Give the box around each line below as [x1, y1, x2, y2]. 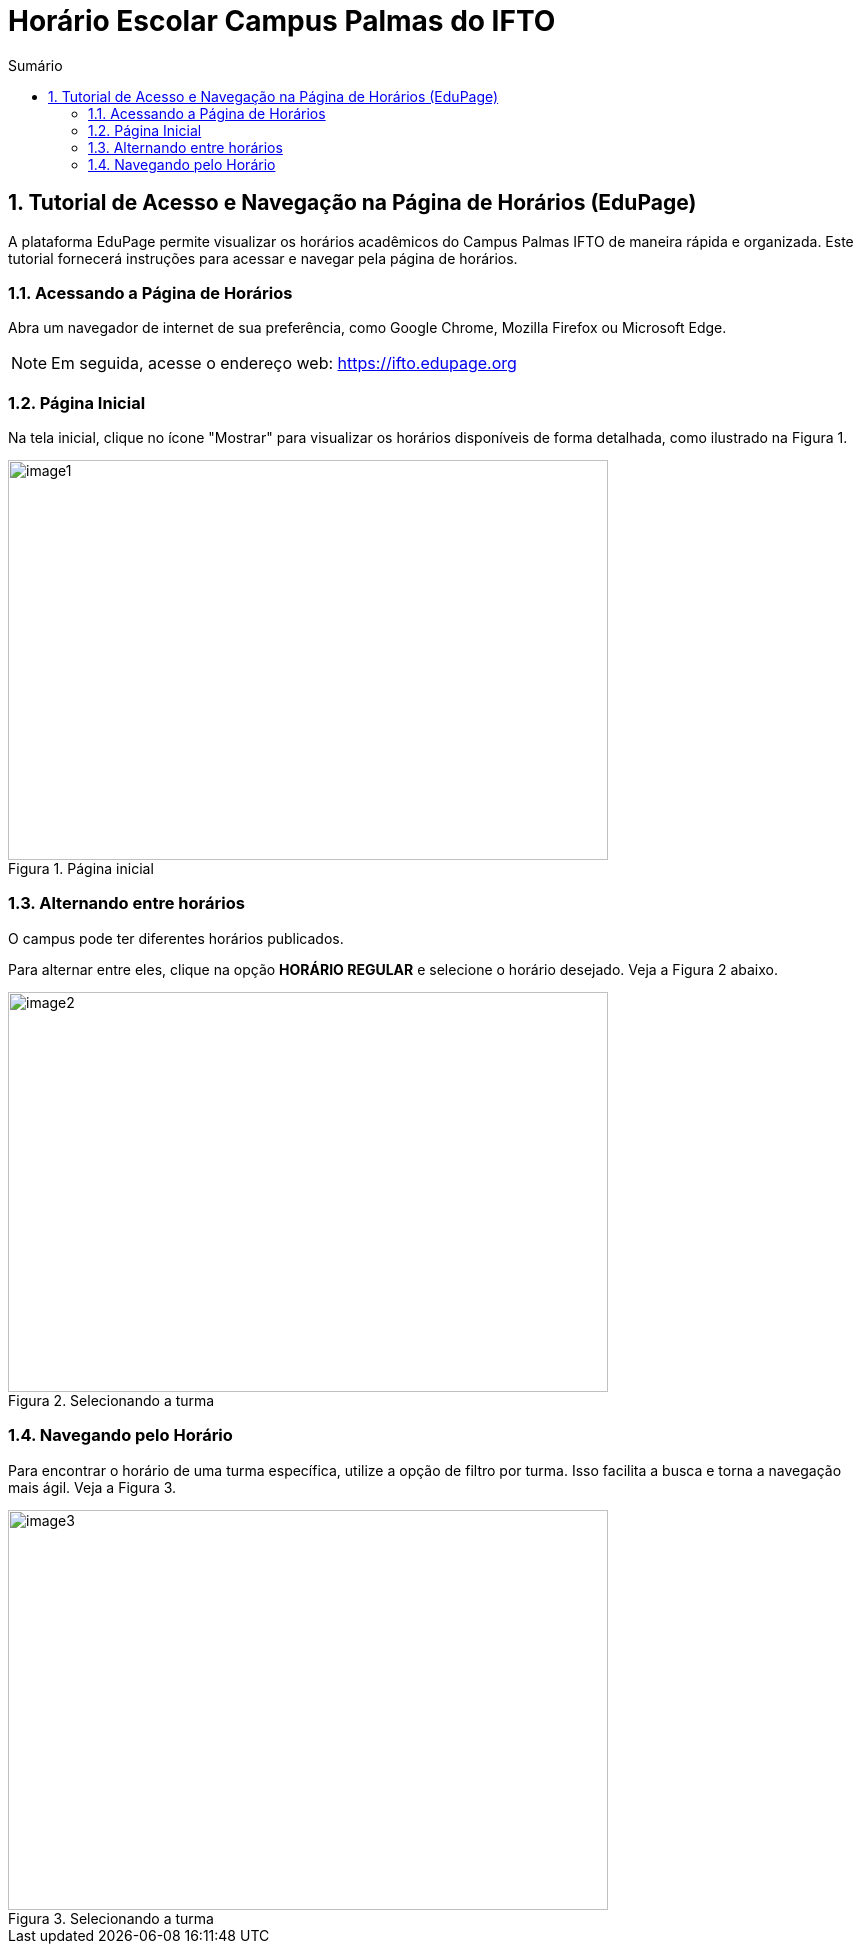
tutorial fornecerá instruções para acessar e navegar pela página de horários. [8, 249, 518, 267]
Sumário [8, 56, 63, 74]
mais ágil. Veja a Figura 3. [8, 1478, 177, 1496]
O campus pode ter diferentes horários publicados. [8, 929, 344, 947]
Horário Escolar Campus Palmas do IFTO [8, 4, 556, 38]
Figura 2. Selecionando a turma [8, 1391, 215, 1409]
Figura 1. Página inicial [8, 860, 154, 878]
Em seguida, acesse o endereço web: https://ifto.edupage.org [51, 353, 517, 374]
